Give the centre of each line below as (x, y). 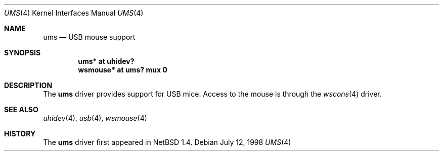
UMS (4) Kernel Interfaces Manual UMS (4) (74, 13)
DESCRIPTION (28, 85)
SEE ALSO (21, 109)
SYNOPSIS (23, 53)
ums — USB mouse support (89, 37)
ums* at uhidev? (106, 61)
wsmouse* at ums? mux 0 (123, 70)
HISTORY (20, 134)
